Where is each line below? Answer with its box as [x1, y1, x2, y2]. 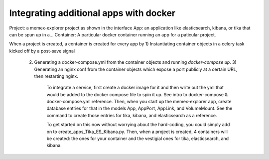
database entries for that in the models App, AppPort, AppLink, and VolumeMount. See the [46, 105, 233, 112]
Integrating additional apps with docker [9, 7, 176, 18]
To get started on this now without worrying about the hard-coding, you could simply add [46, 122, 230, 128]
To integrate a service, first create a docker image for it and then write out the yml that [46, 85, 224, 91]
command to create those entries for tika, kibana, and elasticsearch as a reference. [46, 112, 217, 118]
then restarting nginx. [34, 73, 78, 79]
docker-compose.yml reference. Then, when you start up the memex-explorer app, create [46, 99, 232, 105]
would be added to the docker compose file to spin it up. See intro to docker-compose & [46, 91, 228, 97]
